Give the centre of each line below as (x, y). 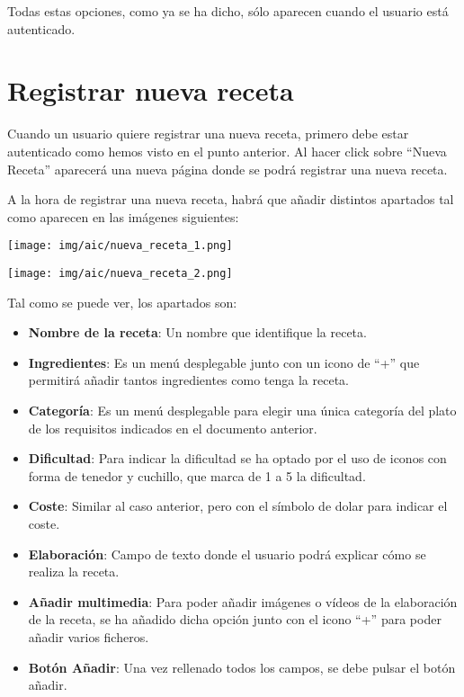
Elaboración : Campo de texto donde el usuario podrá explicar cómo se (227, 554)
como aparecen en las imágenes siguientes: (123, 216)
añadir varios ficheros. (89, 636)
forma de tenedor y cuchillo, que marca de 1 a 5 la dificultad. (197, 475)
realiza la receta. (74, 572)
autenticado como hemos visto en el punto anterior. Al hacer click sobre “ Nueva (227, 151)
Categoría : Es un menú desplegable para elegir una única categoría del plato (242, 410)
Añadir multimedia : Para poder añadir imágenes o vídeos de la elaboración (243, 601)
